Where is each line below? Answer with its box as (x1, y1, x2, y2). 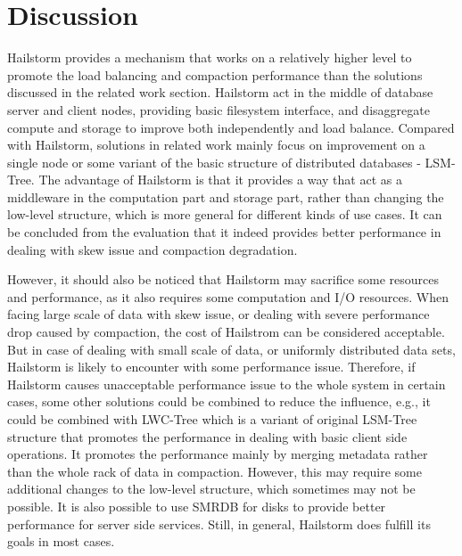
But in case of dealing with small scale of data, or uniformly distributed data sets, (7, 339, 456, 358)
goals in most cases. (7, 532, 115, 551)
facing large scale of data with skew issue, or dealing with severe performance (7, 305, 430, 323)
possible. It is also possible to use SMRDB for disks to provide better (7, 496, 386, 515)
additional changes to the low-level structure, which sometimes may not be (7, 479, 416, 498)
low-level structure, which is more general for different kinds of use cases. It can (7, 205, 442, 224)
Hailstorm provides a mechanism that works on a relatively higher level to (7, 48, 412, 67)
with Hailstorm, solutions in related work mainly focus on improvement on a (7, 135, 425, 154)
